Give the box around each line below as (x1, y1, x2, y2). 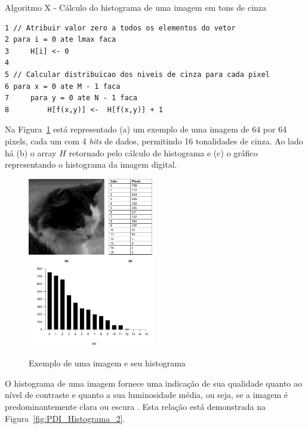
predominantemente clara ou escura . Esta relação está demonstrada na (5, 400, 266, 413)
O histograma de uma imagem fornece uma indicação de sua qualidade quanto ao (5, 376, 302, 389)
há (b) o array (5, 146, 57, 159)
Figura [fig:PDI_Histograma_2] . (5, 412, 125, 424)
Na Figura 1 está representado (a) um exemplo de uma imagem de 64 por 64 (5, 123, 287, 135)
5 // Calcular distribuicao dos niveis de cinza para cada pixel (5, 70, 270, 79)
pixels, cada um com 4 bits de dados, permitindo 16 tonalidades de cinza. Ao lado (5, 134, 303, 147)
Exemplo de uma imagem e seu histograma (29, 357, 186, 369)
